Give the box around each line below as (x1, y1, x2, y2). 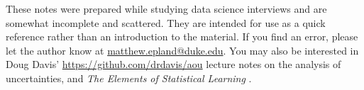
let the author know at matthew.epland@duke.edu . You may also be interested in (6, 43, 359, 57)
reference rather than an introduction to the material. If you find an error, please (6, 29, 358, 44)
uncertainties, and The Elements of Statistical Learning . (6, 70, 252, 85)
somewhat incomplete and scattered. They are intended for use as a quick (6, 15, 326, 30)
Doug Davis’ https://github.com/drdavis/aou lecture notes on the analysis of (6, 57, 341, 72)
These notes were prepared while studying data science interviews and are (6, 1, 327, 16)
